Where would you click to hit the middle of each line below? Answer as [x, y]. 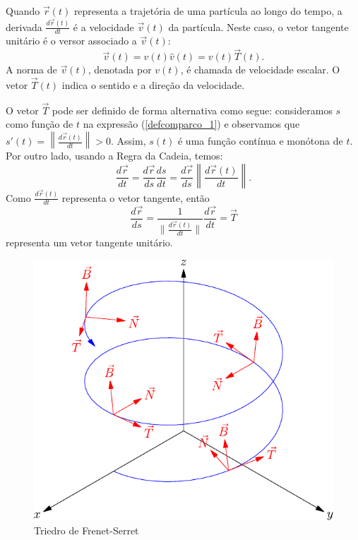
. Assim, [129, 141]
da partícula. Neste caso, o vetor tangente [258, 26]
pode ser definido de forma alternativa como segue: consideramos [192, 110]
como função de [40, 124]
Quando [23, 11]
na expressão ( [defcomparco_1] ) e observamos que [191, 124]
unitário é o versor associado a [71, 41]
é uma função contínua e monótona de [260, 141]
